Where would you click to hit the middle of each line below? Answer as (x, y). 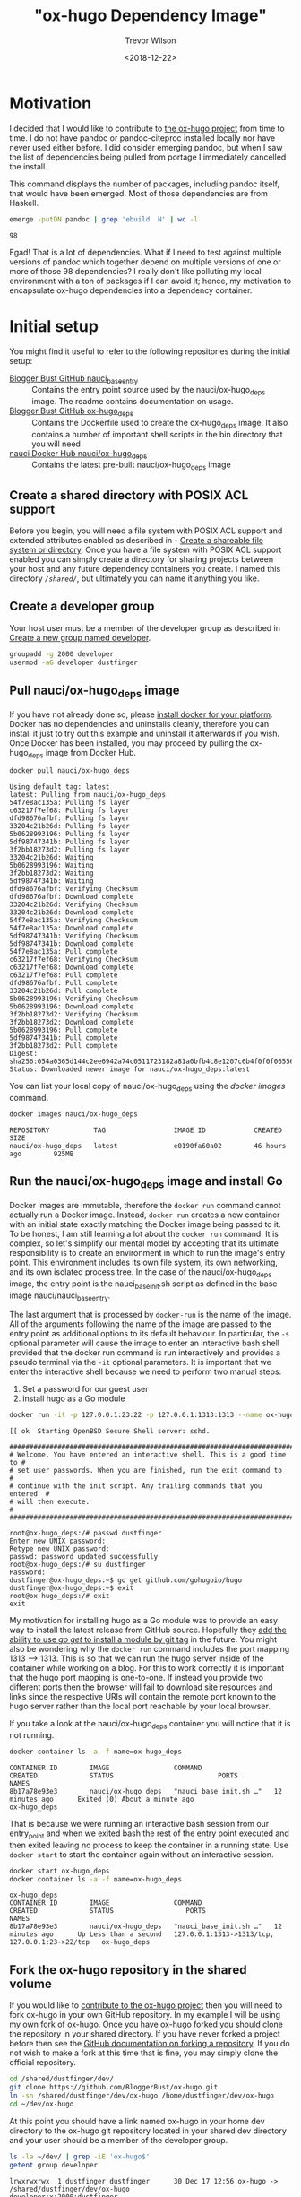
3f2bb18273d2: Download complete (72, 1023)
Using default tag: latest (60, 787)
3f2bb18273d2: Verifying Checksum (74, 1015)
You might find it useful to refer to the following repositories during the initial (150, 351)
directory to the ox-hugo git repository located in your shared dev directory (148, 2131)
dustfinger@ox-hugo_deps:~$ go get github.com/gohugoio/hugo (126, 1580)
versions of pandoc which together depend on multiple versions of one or (145, 262)
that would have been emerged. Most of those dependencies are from (139, 193)
